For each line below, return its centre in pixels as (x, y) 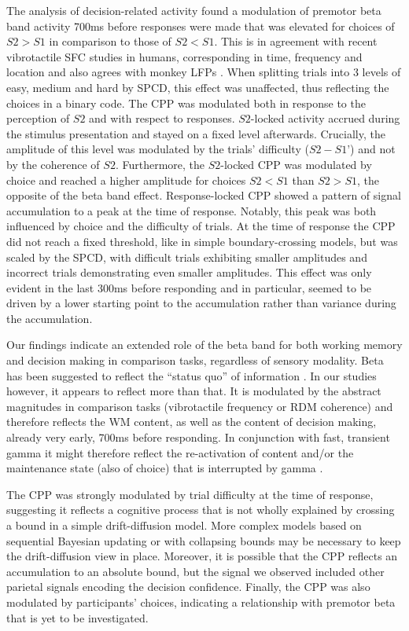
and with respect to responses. (162, 118)
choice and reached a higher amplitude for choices (126, 180)
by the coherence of (53, 164)
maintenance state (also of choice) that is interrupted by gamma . (165, 468)
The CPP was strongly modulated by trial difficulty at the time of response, (190, 494)
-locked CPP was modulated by (296, 164)
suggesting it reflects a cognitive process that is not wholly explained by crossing (201, 510)
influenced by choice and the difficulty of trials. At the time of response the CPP (201, 226)
